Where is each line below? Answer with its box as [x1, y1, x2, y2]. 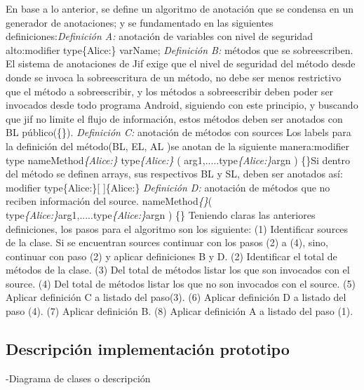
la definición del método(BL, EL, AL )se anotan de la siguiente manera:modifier [6, 138, 350, 153]
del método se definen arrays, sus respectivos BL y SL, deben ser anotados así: [6, 166, 343, 181]
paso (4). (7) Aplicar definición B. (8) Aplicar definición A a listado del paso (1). [6, 304, 353, 318]
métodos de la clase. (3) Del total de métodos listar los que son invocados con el [6, 262, 350, 277]
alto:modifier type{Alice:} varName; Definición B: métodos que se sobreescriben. [6, 42, 353, 57]
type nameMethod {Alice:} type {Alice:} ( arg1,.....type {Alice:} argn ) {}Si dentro [6, 152, 350, 167]
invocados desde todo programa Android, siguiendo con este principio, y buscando [6, 97, 358, 112]
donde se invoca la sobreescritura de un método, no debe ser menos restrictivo [6, 69, 342, 84]
